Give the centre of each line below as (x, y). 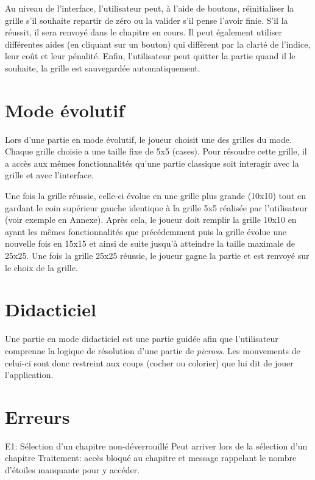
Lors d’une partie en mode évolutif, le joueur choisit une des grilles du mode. (148, 139)
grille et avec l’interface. (49, 175)
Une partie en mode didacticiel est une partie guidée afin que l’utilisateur (142, 339)
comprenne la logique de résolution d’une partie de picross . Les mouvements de (153, 350)
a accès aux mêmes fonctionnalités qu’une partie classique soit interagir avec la (152, 163)
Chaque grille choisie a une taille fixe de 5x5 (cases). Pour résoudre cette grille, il (156, 151)
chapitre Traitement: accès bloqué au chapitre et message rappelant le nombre (151, 458)
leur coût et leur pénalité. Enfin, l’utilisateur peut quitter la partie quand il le (150, 56)
